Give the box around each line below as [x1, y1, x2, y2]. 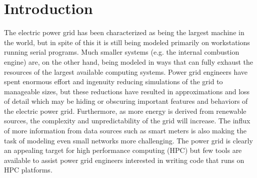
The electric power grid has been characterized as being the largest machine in [4, 27, 244, 38]
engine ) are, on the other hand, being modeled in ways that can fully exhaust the [4, 56, 253, 67]
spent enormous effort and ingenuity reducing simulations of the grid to [4, 76, 223, 87]
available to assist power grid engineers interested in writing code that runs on [4, 154, 244, 165]
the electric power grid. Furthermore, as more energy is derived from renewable [4, 105, 246, 116]
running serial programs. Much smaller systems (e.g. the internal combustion [4, 47, 239, 57]
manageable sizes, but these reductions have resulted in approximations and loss [4, 86, 250, 96]
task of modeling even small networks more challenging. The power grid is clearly [4, 135, 253, 145]
